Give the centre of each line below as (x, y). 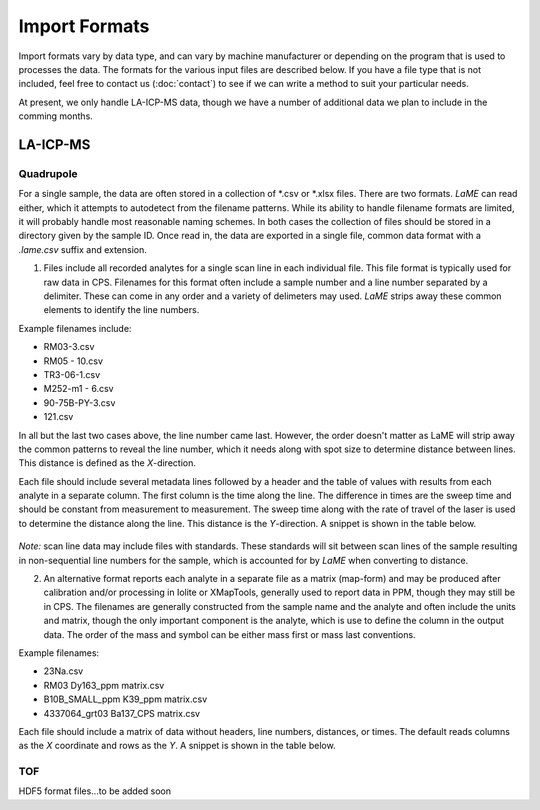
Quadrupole (48, 173)
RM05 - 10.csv (73, 361)
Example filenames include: (75, 328)
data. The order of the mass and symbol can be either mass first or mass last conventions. (229, 634)
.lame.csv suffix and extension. (82, 249)
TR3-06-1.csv (72, 374)
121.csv (58, 417)
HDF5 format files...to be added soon (95, 791)
